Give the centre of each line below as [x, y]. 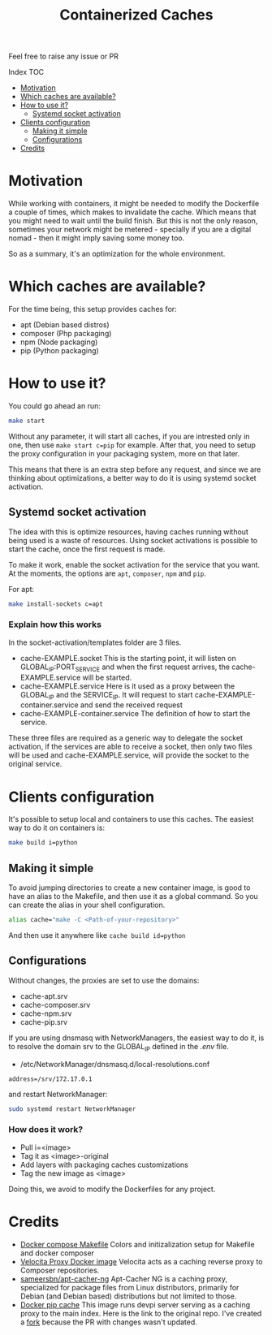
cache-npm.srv [46, 1013]
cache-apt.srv [44, 996]
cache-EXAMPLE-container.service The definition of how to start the [135, 714]
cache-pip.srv [43, 1022]
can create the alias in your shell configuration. [87, 905]
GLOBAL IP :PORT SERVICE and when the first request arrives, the [125, 667]
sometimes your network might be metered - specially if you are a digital [130, 230]
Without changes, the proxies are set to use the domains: [104, 980]
